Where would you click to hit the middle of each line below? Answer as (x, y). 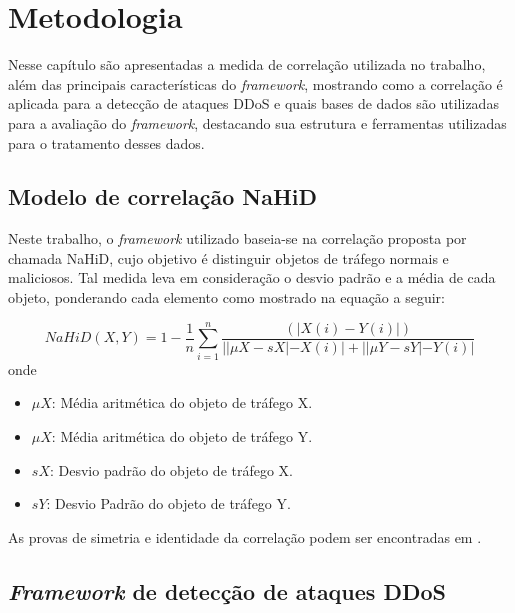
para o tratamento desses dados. (106, 142)
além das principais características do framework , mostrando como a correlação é (255, 83)
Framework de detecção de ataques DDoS (227, 590)
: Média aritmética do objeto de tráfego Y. (182, 435)
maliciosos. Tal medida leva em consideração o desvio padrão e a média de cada (252, 277)
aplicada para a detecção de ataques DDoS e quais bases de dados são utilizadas (253, 103)
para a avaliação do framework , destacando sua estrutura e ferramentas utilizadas (257, 122)
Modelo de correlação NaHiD (163, 196)
